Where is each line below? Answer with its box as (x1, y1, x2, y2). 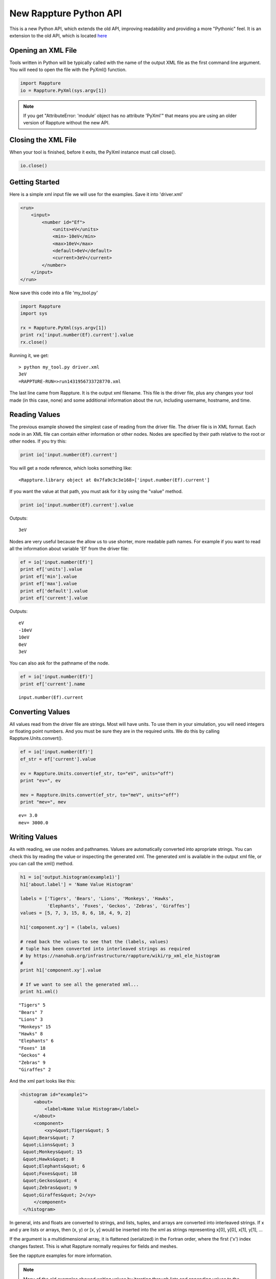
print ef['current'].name (20, 681, 85, 687)
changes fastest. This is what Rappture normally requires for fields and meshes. (9, 1243, 178, 1249)
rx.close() (20, 339, 48, 345)
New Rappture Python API (9, 8, 122, 19)
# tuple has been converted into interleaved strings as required (20, 946, 190, 952)
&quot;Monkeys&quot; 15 (23, 1149, 83, 1155)
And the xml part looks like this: (9, 1078, 76, 1084)
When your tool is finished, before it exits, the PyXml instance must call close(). (9, 149, 176, 156)
